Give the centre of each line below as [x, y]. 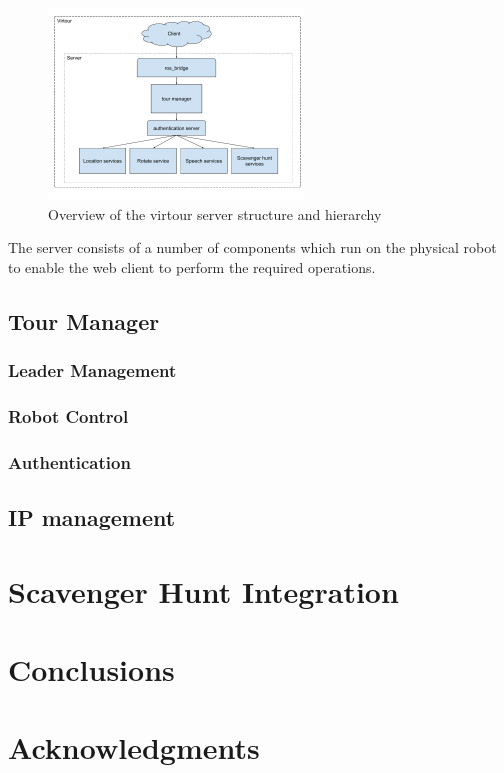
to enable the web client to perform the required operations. [192, 266]
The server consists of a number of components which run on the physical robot [252, 247]
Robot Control [68, 415]
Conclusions [91, 669]
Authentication [69, 461]
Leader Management [92, 370]
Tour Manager [84, 320]
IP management [92, 517]
